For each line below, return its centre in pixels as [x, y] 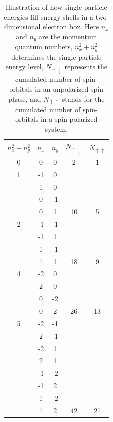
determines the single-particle [56, 56]
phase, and [25, 98]
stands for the [83, 98]
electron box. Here [71, 26]
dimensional [22, 26]
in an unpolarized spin [69, 89]
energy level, [25, 66]
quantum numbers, [44, 46]
